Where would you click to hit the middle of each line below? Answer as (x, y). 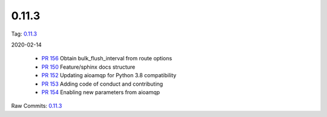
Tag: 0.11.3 (24, 34)
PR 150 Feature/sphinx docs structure (88, 67)
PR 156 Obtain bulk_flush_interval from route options (107, 58)
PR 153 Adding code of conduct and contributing (102, 84)
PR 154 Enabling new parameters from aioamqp (101, 92)
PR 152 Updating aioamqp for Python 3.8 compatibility (109, 75)
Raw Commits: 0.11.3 (37, 106)
